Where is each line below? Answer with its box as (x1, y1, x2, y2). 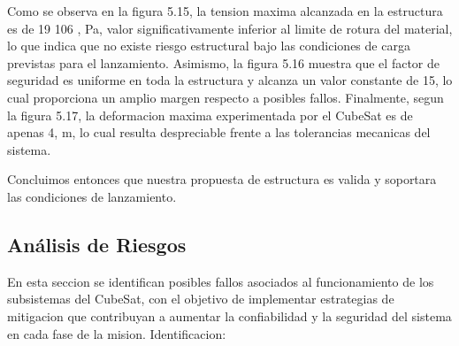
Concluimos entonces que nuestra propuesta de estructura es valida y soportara (7, 170, 437, 188)
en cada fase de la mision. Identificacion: (7, 324, 226, 342)
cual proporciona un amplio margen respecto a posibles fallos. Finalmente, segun (7, 88, 444, 106)
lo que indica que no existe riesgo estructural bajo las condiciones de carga (7, 36, 410, 55)
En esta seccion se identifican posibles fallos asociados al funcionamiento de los (7, 272, 434, 290)
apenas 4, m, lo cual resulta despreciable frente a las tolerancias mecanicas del (7, 123, 431, 142)
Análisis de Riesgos (7, 230, 187, 258)
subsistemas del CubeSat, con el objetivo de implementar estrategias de (7, 289, 394, 308)
